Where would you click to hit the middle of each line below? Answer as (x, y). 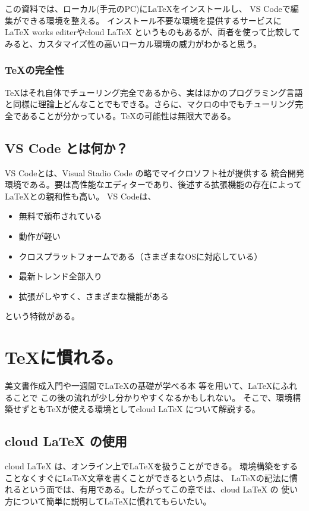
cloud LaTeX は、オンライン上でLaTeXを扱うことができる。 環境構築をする (152, 466)
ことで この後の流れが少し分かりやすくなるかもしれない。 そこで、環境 (153, 397)
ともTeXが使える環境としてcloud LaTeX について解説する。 (145, 409)
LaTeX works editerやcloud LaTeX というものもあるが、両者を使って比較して (152, 32)
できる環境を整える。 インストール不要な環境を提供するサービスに (151, 20)
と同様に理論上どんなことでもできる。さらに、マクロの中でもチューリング (150, 104)
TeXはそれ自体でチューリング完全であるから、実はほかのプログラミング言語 (154, 92)
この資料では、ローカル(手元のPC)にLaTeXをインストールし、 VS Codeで (148, 8)
